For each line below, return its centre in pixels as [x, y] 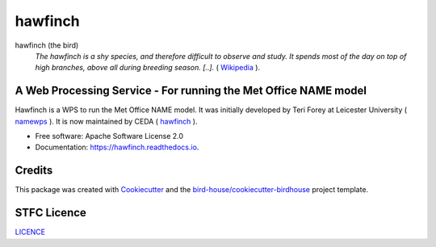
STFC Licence [50, 213]
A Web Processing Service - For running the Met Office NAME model [191, 91]
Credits [34, 171]
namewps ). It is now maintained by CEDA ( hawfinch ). [106, 121]
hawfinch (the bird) [47, 45]
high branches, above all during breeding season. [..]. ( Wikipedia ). [148, 68]
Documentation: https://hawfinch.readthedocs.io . [117, 147]
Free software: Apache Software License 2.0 [109, 136]
